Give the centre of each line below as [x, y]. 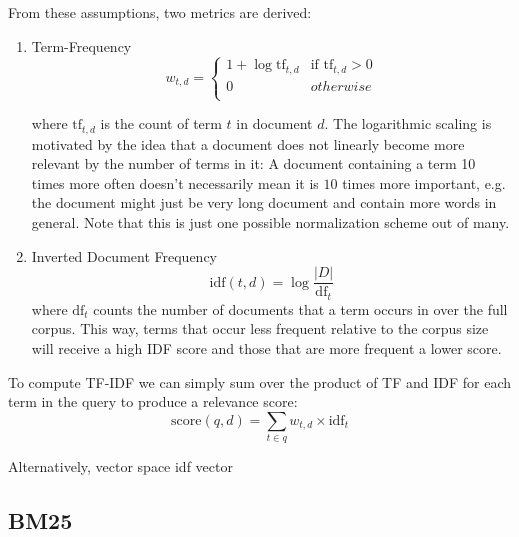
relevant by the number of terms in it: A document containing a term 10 [253, 163]
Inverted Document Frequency [124, 255]
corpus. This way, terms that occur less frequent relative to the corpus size [260, 328]
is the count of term [161, 123]
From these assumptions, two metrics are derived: [160, 12]
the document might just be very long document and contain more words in [264, 202]
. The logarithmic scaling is [408, 123]
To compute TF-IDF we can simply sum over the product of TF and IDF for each [260, 381]
